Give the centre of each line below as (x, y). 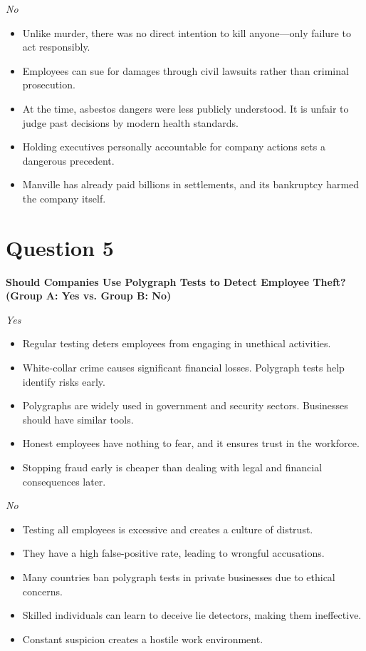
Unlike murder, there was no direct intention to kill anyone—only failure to (187, 32)
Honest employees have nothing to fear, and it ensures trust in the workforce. (191, 443)
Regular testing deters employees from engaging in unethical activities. (177, 343)
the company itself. (64, 198)
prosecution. (49, 84)
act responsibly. (56, 47)
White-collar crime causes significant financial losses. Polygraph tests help (183, 368)
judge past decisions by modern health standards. (130, 122)
